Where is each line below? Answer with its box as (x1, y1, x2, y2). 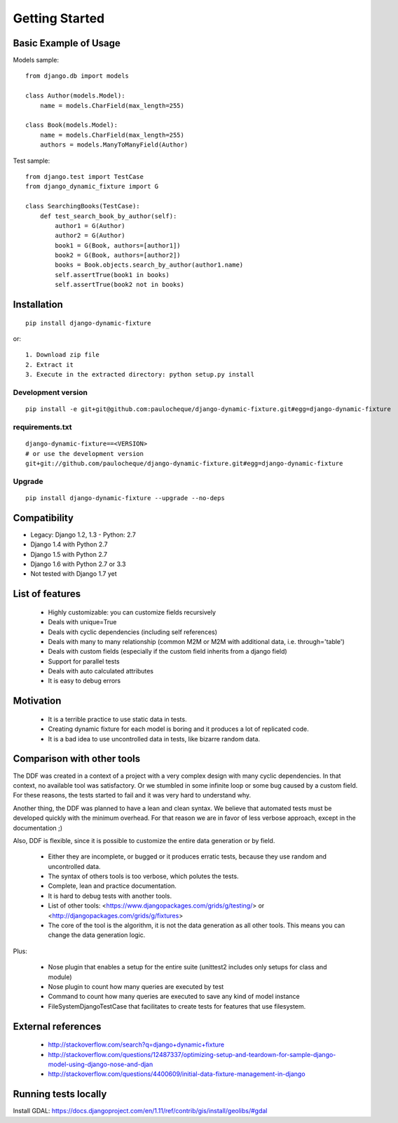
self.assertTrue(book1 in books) (55, 271, 170, 278)
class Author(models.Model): (25, 92, 125, 100)
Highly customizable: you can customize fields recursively (48, 607, 217, 617)
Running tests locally (13, 1088, 107, 1101)
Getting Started (13, 11, 105, 26)
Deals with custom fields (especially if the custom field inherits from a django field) (48, 647, 287, 656)
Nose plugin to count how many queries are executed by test (48, 983, 224, 990)
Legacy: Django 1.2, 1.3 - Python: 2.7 (30, 530, 136, 539)
